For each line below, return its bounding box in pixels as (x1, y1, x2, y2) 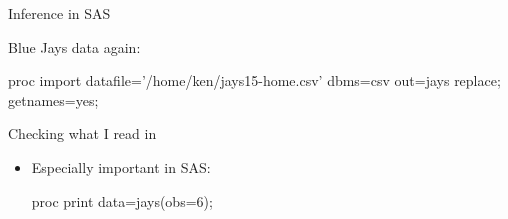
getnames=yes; (8, 89, 99, 110)
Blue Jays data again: (8, 36, 141, 57)
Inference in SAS (8, 3, 111, 23)
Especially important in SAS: (31, 156, 211, 177)
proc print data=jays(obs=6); (31, 190, 213, 211)
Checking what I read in (8, 123, 157, 144)
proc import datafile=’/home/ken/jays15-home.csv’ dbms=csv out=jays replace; (8, 70, 501, 91)
